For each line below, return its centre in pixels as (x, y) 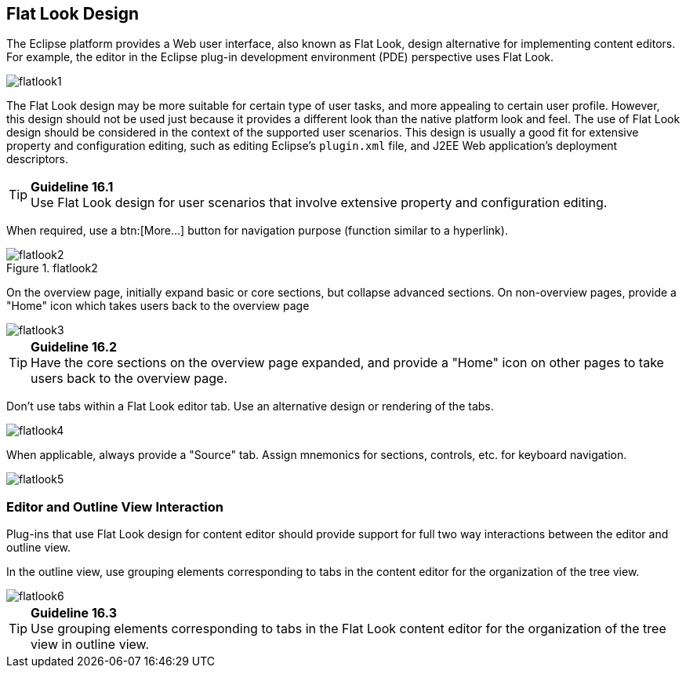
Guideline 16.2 (74, 347)
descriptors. (38, 159)
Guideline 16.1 (72, 187)
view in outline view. (90, 645)
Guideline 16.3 (74, 613)
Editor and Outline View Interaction (115, 506)
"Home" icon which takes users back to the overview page (158, 306)
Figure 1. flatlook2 (52, 268)
